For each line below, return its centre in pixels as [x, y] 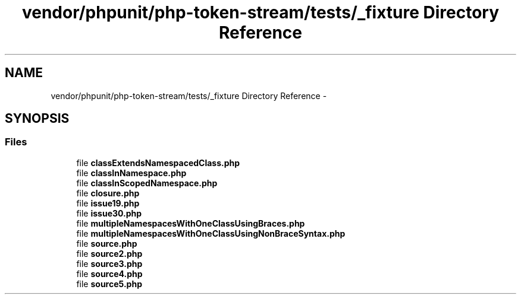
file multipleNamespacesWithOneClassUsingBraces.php [191, 223]
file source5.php [109, 284]
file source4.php [109, 273]
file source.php [107, 243]
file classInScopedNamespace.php [147, 183]
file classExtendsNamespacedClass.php [158, 163]
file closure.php [108, 193]
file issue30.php [109, 213]
